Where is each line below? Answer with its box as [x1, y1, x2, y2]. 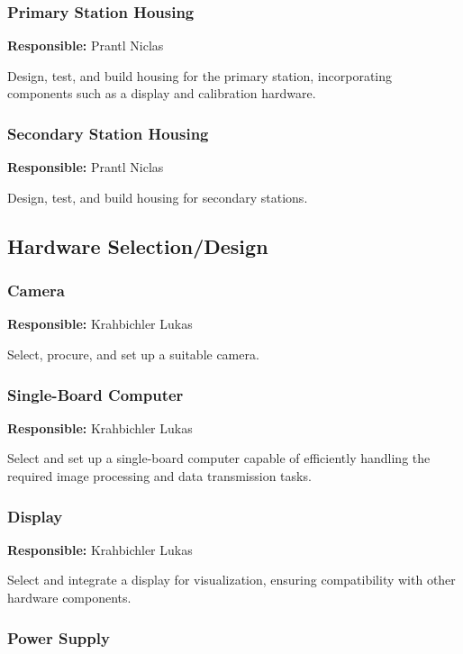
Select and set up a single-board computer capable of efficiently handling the [7, 449, 431, 468]
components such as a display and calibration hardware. [7, 84, 316, 103]
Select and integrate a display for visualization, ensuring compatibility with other [7, 570, 456, 589]
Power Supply [7, 626, 110, 649]
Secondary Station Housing [7, 122, 209, 144]
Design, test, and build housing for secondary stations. [7, 187, 308, 206]
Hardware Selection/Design [7, 232, 268, 259]
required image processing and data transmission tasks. [7, 467, 312, 485]
